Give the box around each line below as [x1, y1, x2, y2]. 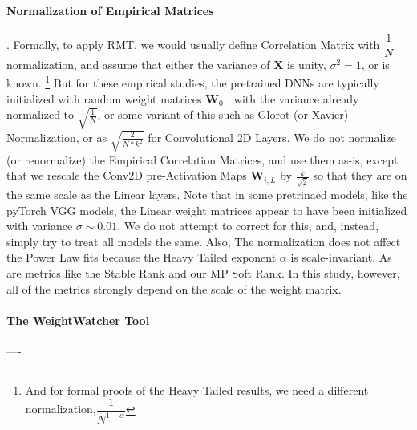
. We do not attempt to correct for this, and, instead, [117, 217, 379, 234]
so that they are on [313, 167, 407, 184]
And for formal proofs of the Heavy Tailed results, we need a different [25, 381, 369, 398]
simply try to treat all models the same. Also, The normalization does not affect [6, 233, 401, 249]
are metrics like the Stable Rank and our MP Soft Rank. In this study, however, [6, 265, 400, 282]
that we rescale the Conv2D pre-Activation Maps [6, 167, 247, 184]
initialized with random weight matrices [6, 90, 202, 107]
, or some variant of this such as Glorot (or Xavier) [97, 106, 349, 123]
